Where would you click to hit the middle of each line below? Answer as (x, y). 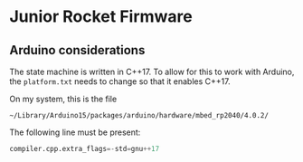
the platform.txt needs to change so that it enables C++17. (120, 81)
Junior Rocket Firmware (101, 17)
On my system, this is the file (63, 99)
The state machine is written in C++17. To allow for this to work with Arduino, (152, 71)
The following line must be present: (75, 132)
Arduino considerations (77, 50)
